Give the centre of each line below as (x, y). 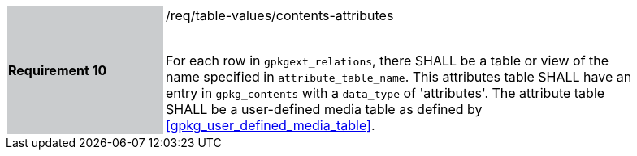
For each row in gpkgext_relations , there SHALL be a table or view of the (388, 61)
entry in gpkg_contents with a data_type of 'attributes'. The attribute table (386, 93)
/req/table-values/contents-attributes (280, 15)
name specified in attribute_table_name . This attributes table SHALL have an (399, 77)
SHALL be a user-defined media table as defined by (324, 109)
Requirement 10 (58, 70)
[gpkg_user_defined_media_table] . (271, 125)
